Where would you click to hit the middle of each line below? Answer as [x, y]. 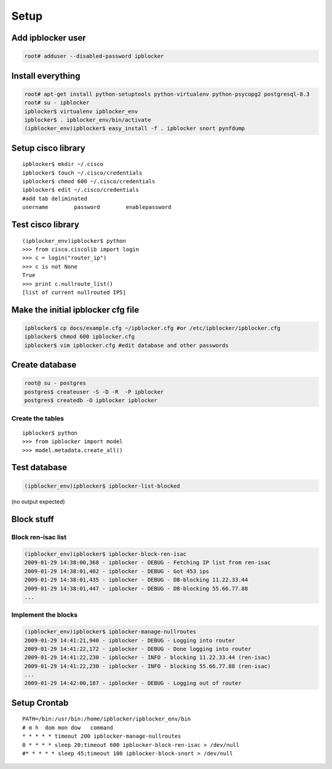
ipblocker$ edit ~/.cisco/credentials [81, 190]
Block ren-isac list [39, 537]
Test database [39, 467]
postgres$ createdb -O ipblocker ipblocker [91, 400]
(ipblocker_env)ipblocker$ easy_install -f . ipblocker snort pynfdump [135, 128]
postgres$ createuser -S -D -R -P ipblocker [94, 392]
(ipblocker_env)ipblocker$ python [74, 241]
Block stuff [33, 519]
